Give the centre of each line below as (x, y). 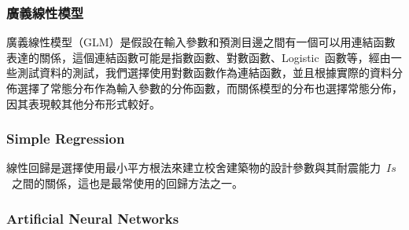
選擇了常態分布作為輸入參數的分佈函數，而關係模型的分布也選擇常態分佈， (210, 88)
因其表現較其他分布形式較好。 (83, 103)
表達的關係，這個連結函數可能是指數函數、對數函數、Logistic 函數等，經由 (199, 57)
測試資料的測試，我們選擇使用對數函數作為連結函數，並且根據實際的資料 (204, 73)
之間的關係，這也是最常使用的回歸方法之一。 (127, 183)
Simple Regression (66, 139)
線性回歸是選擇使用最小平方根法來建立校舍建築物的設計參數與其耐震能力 (193, 168)
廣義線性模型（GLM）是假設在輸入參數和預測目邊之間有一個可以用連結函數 (201, 42)
